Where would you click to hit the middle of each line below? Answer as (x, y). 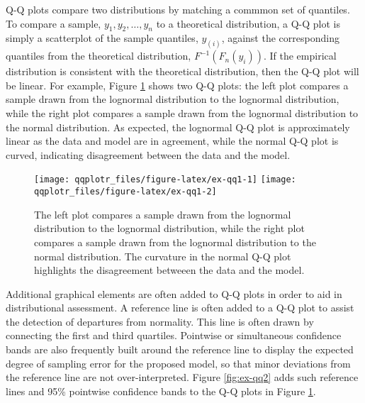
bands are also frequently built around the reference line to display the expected (180, 349)
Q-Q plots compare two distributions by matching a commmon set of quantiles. (178, 9)
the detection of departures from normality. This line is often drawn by (160, 321)
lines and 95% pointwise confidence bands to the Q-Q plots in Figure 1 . (161, 391)
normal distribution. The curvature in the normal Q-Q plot (163, 256)
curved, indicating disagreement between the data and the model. (148, 154)
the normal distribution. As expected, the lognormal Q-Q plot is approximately (178, 127)
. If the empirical (300, 56)
